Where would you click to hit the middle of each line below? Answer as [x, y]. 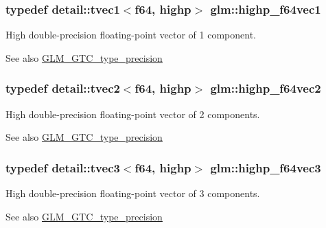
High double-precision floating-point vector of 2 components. [133, 114]
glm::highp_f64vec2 [266, 88]
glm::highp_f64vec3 [266, 167]
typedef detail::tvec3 [63, 167]
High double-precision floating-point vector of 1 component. [131, 35]
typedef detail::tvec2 [63, 88]
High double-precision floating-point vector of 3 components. [133, 193]
